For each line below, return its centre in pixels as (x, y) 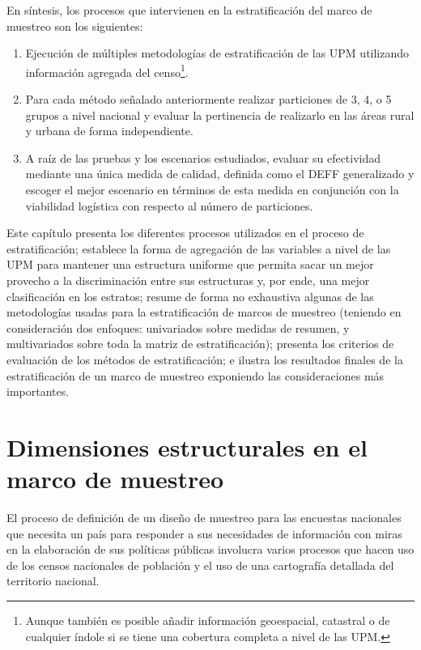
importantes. (38, 391)
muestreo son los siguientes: (75, 25)
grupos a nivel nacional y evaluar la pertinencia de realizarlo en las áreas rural (220, 115)
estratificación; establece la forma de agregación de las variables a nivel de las (199, 248)
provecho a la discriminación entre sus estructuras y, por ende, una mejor (188, 280)
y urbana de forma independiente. (109, 131)
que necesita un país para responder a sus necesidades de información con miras (204, 533)
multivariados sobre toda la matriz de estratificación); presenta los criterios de (200, 344)
